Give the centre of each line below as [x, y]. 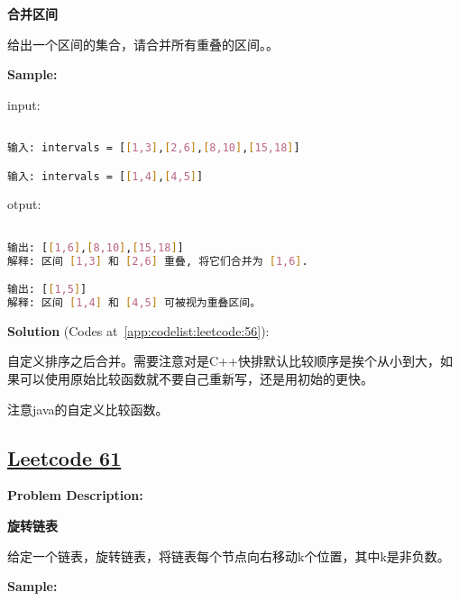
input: [24, 104]
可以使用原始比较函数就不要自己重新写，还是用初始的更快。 [196, 379]
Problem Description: [75, 495]
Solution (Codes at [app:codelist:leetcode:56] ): [138, 330]
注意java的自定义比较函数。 [88, 409]
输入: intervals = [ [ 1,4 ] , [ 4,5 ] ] [106, 176]
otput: [24, 204]
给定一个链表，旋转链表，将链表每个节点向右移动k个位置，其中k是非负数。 [229, 555]
